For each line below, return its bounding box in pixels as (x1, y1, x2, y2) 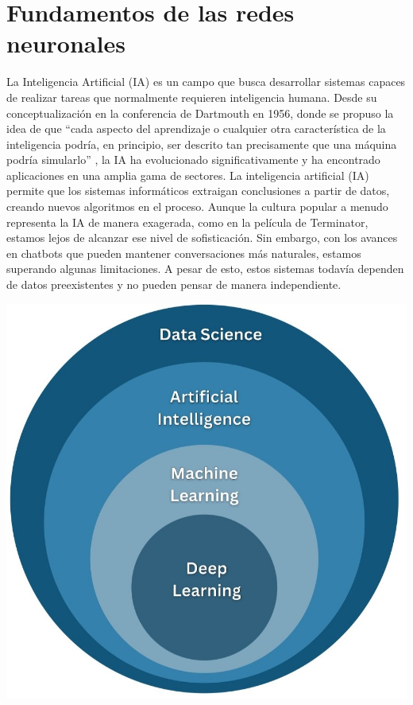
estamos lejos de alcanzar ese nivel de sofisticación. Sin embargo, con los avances (6, 229, 398, 246)
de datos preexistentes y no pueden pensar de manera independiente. (6, 276, 342, 293)
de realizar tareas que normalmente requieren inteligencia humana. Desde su (6, 88, 377, 105)
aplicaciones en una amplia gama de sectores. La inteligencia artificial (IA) (6, 166, 369, 183)
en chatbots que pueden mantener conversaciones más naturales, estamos (6, 244, 361, 261)
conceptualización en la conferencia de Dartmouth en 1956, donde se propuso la (6, 104, 394, 121)
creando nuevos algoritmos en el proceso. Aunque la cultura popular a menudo (6, 198, 388, 215)
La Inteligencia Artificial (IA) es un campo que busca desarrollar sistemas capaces (6, 73, 406, 90)
